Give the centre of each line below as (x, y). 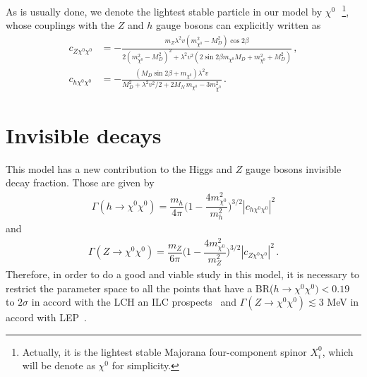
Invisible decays (84, 134)
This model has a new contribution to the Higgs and (119, 168)
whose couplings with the (60, 25)
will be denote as (59, 365)
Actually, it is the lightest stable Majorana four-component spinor (164, 351)
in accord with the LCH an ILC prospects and (134, 302)
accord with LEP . (46, 317)
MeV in (343, 302)
